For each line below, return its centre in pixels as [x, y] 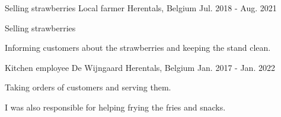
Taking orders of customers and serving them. [88, 87]
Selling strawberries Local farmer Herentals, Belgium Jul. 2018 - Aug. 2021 [141, 8]
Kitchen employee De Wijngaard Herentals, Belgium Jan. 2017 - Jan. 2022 [140, 67]
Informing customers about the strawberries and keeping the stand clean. [138, 48]
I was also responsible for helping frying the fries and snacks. [115, 107]
